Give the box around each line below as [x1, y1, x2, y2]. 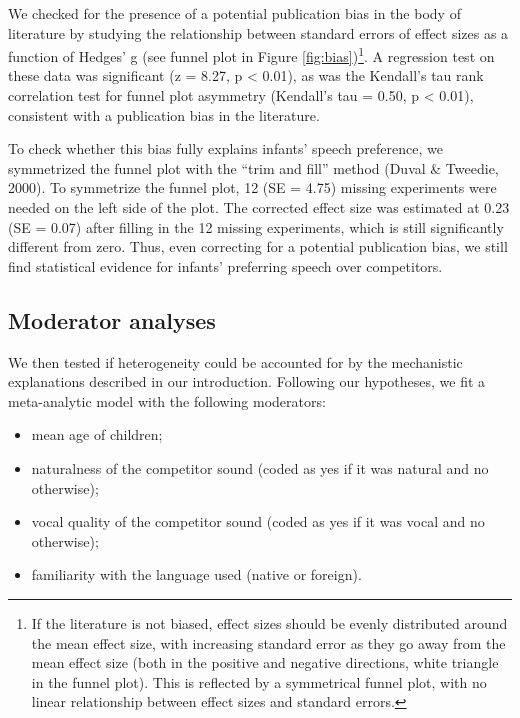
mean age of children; [31, 424, 163, 445]
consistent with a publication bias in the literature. [8, 104, 320, 125]
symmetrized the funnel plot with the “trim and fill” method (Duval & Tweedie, [8, 157, 499, 178]
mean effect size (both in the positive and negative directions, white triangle [31, 652, 499, 673]
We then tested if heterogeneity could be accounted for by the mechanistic [8, 351, 463, 372]
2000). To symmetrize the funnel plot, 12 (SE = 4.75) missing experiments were [8, 177, 497, 198]
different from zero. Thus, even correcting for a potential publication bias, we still [8, 236, 508, 257]
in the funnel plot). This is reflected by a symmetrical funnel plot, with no [31, 671, 487, 692]
